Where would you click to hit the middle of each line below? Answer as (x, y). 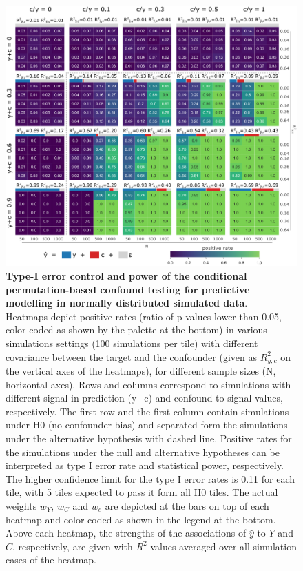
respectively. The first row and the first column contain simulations (147, 411)
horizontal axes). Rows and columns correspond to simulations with (148, 384)
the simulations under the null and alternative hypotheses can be (143, 451)
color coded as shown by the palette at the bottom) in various (136, 330)
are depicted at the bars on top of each (187, 506)
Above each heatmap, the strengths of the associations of (126, 533)
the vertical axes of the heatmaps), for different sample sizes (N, (141, 371)
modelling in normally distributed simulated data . (127, 303)
